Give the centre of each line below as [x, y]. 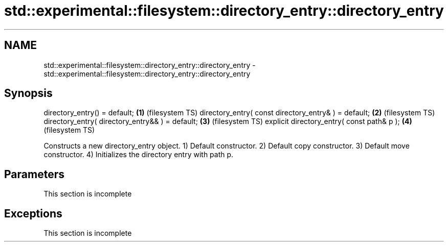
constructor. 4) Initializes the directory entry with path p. [139, 155]
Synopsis [28, 93]
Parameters [34, 174]
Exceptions [33, 213]
